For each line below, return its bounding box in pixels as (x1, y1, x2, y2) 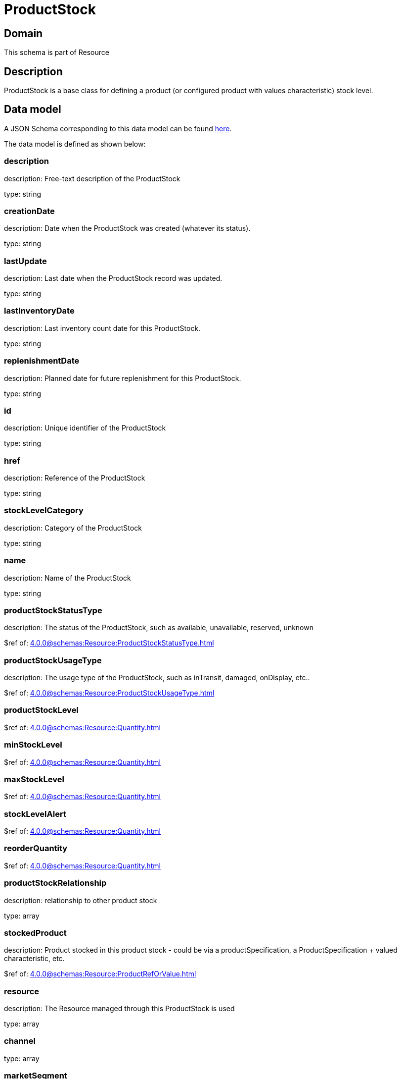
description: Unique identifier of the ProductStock (4, 424, 166, 432)
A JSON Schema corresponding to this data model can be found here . (4, 124, 232, 133)
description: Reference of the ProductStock (4, 474, 145, 483)
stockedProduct (4, 927, 67, 938)
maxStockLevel (4, 774, 64, 784)
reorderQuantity (4, 843, 68, 854)
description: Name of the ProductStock (4, 573, 131, 582)
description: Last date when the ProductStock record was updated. (4, 274, 223, 283)
